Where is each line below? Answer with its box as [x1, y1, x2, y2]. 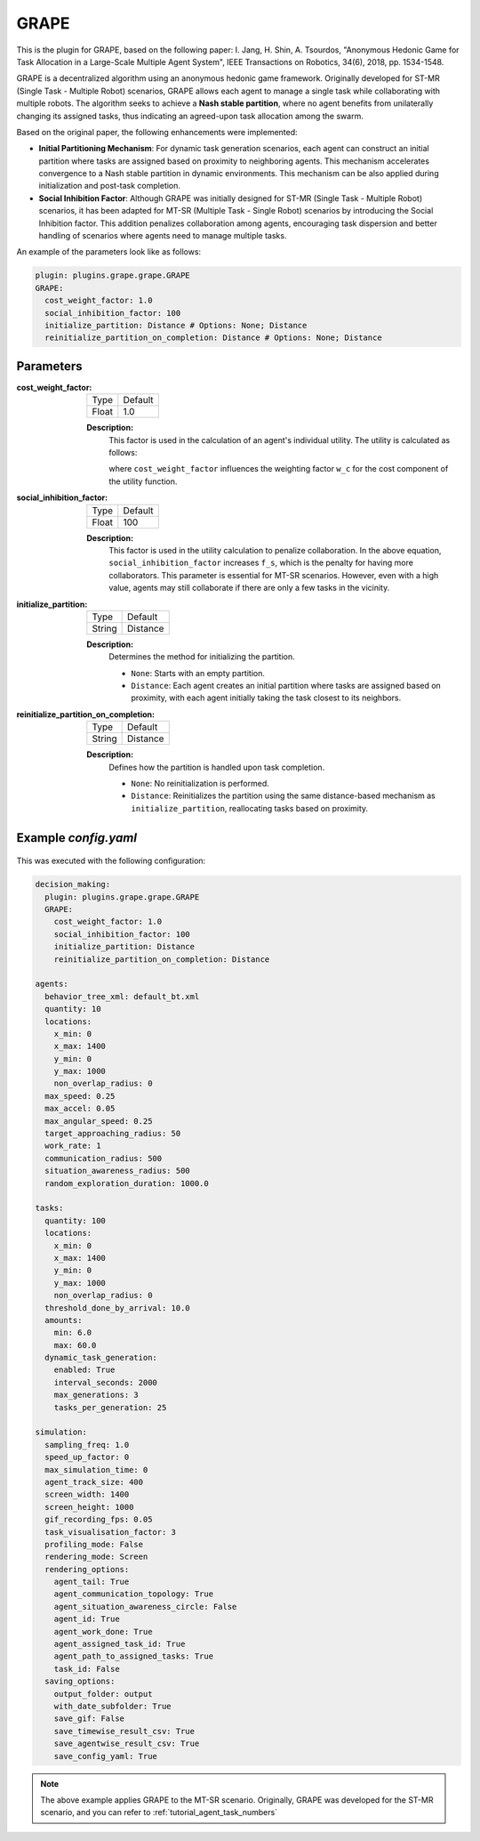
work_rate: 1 [44, 1141, 101, 1151]
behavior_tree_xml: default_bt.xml [44, 991, 200, 1001]
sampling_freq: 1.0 [44, 1440, 130, 1449]
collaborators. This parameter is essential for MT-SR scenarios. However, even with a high [108, 569, 439, 580]
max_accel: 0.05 [44, 1103, 116, 1114]
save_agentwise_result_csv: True [53, 1739, 200, 1748]
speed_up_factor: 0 [44, 1452, 130, 1463]
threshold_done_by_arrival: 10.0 [44, 1303, 190, 1312]
